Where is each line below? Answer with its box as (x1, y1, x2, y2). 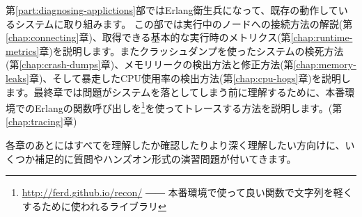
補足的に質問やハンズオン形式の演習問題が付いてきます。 (34, 151, 297, 166)
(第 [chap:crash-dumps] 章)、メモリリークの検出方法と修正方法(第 (6, 57, 294, 72)
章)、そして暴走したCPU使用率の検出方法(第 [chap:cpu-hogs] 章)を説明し (29, 70, 351, 85)
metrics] (6, 43, 40, 58)
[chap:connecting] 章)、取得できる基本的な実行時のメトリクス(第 (6, 30, 291, 45)
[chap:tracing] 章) (6, 114, 77, 129)
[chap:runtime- (290, 30, 353, 45)
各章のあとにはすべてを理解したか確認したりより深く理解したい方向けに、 (6, 138, 345, 152)
